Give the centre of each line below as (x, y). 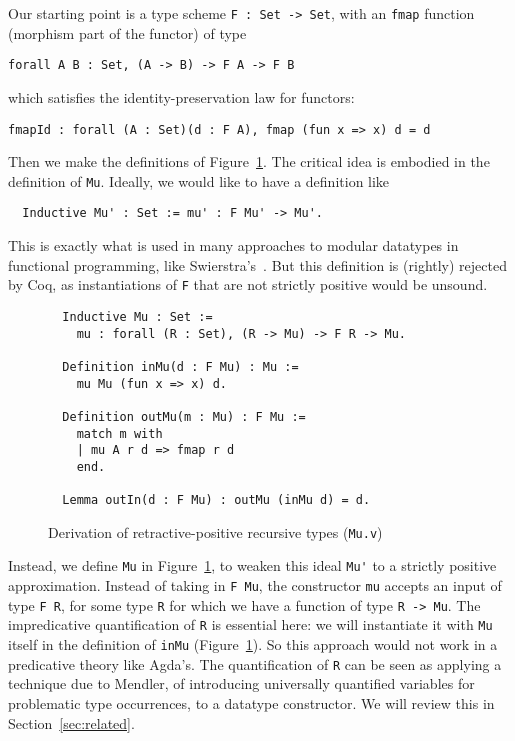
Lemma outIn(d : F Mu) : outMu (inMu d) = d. (216, 500)
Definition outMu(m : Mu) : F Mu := (184, 416)
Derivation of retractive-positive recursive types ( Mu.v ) (215, 531)
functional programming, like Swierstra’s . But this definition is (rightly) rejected (257, 264)
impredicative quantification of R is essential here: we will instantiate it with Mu (250, 624)
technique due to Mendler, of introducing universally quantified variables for (241, 683)
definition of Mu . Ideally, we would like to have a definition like (199, 180)
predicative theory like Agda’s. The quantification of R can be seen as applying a (255, 663)
